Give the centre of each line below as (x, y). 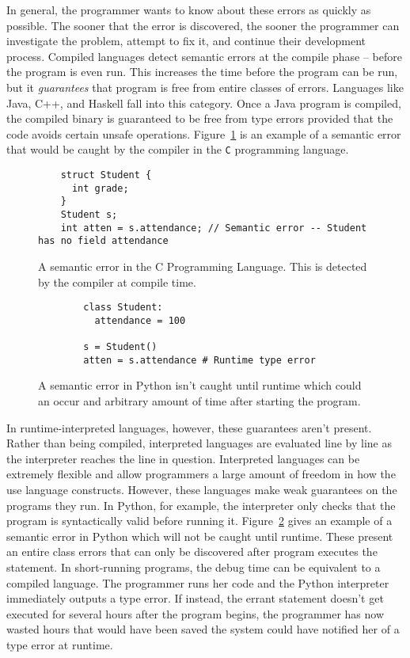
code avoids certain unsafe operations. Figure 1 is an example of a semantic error (204, 133)
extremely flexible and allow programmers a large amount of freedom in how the (201, 474)
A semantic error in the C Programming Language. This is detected (203, 266)
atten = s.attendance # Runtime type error (199, 360)
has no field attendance (103, 241)
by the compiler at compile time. (117, 281)
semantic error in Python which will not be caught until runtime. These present (200, 536)
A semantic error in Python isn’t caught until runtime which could (200, 385)
